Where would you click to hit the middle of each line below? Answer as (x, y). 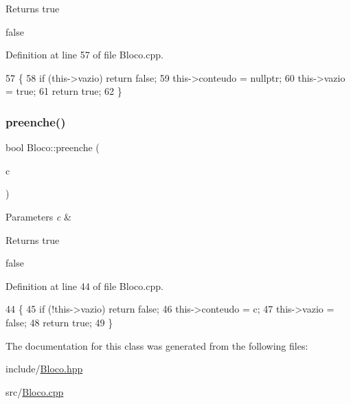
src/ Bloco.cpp (35, 391)
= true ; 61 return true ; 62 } (64, 91)
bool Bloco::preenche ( (53, 147)
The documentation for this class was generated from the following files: (157, 345)
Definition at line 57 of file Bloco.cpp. (84, 55)
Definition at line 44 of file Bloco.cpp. (84, 285)
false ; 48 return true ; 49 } (59, 322)
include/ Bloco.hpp (44, 369)
